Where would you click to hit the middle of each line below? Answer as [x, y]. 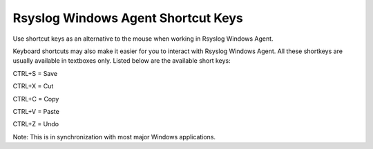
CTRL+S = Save [35, 73]
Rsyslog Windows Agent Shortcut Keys [128, 18]
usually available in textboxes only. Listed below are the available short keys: [122, 61]
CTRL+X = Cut [33, 86]
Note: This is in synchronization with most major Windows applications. [114, 137]
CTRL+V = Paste [36, 111]
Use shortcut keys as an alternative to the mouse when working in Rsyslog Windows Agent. [143, 39]
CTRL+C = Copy [36, 99]
